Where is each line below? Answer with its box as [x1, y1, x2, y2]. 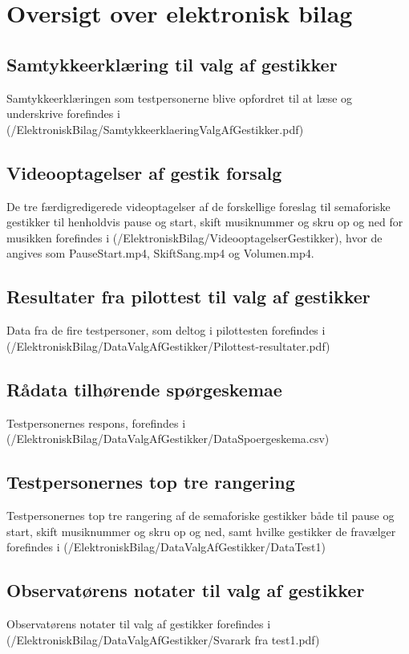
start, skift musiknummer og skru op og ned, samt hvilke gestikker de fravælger [6, 522, 396, 539]
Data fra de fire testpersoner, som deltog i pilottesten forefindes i [6, 322, 326, 339]
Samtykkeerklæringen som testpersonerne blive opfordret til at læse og [6, 89, 353, 106]
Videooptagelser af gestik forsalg [6, 160, 282, 185]
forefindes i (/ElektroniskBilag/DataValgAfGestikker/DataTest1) [6, 538, 326, 555]
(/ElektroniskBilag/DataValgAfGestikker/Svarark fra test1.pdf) [6, 631, 320, 648]
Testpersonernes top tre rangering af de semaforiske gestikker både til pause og [6, 506, 395, 523]
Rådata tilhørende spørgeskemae [6, 376, 282, 401]
